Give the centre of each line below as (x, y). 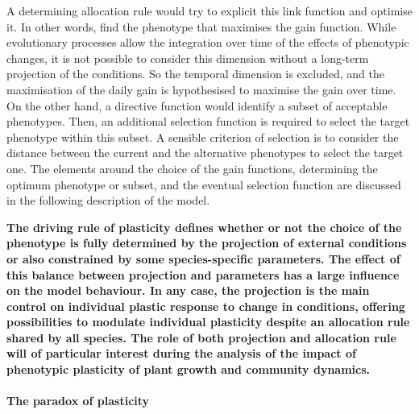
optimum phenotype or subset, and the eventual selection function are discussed (204, 184)
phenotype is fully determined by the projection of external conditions (207, 243)
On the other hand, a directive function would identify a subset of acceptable (197, 105)
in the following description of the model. (108, 200)
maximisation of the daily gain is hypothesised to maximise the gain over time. (201, 89)
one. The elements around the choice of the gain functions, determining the (192, 168)
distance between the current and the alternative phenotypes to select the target (205, 153)
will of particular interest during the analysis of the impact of (181, 353)
